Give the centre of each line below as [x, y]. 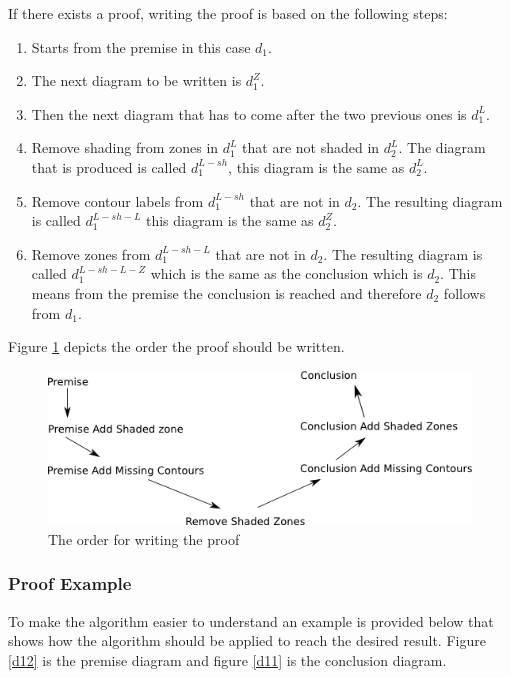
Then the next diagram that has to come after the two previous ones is [249, 113]
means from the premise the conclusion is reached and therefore [226, 292]
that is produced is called [109, 166]
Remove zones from [91, 253]
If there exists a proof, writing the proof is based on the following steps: [228, 13]
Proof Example [70, 583]
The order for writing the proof [144, 538]
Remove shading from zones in [125, 147]
